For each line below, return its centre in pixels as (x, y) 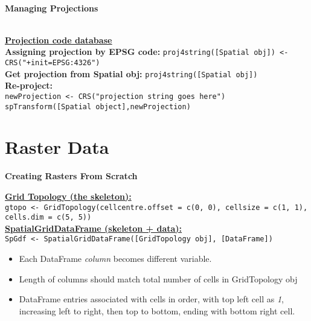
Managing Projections (52, 8)
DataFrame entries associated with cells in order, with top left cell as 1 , (151, 299)
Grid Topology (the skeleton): (68, 196)
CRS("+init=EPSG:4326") (53, 63)
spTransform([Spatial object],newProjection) (98, 106)
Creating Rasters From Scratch (71, 176)
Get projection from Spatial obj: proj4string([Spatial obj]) (131, 73)
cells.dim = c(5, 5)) (48, 218)
